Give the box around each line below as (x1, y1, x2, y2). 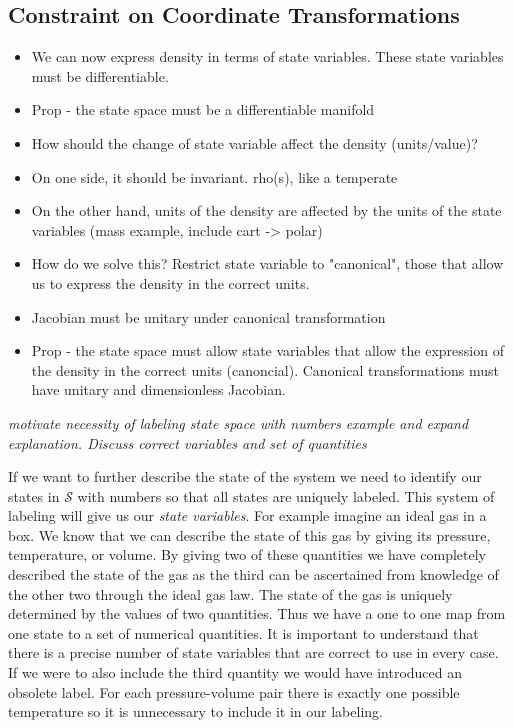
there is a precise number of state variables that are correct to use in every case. (8, 642, 499, 663)
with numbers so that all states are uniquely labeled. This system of (77, 485, 495, 506)
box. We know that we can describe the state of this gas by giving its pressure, (8, 524, 491, 545)
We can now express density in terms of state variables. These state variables (31, 46, 504, 67)
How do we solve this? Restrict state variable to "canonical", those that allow (31, 253, 504, 274)
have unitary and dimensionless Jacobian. (31, 379, 286, 400)
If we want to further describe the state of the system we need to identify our (8, 466, 482, 487)
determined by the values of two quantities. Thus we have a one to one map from (8, 603, 506, 624)
